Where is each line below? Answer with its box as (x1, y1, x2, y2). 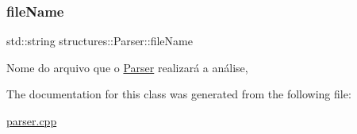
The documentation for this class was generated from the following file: (6, 86, 351, 102)
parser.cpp (6, 113, 57, 128)
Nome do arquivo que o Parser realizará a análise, (6, 59, 248, 75)
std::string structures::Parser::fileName (6, 33, 193, 49)
